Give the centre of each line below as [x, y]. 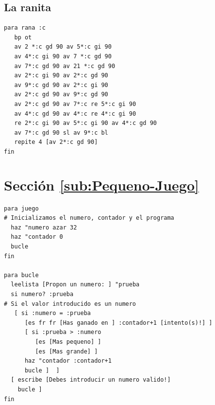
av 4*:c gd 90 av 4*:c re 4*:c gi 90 [75, 114]
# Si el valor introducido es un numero [70, 304]
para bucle [21, 275]
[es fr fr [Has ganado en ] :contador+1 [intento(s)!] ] [118, 323]
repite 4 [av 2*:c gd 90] [56, 142]
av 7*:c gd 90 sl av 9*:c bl [61, 132]
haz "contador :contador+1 [68, 361]
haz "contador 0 [37, 237]
